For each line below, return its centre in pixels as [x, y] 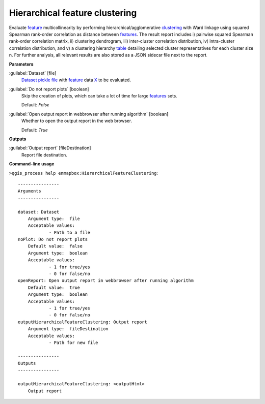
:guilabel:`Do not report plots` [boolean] [49, 89]
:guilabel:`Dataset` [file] [33, 73]
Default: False [35, 105]
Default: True [35, 130]
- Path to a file [70, 232]
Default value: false [55, 246]
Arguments [29, 191]
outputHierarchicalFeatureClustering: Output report [82, 322]
